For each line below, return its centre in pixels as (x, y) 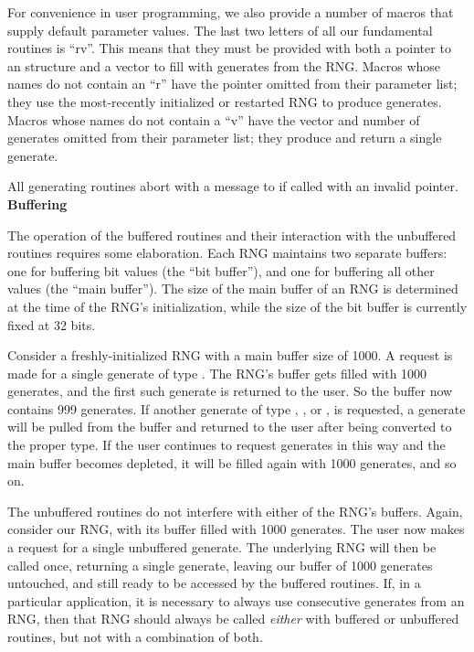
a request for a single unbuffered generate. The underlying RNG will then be (222, 547)
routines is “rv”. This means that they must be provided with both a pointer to (229, 48)
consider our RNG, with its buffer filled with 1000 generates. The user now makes (236, 529)
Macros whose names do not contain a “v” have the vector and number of (214, 119)
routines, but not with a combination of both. (135, 636)
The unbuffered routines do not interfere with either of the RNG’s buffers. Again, (235, 511)
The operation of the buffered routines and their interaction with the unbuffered (232, 235)
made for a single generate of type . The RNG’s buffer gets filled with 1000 (217, 373)
